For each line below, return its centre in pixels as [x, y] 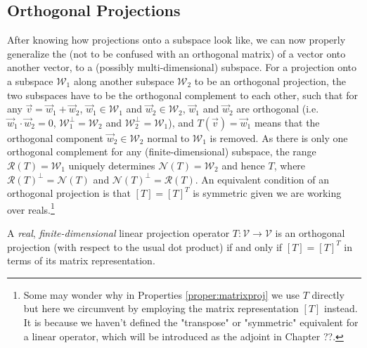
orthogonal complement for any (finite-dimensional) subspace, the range [162, 152]
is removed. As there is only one [279, 137]
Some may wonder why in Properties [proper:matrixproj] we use [162, 294]
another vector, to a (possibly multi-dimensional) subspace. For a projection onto [182, 67]
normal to [168, 137]
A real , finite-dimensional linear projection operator [118, 232]
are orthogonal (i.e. [278, 109]
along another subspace [124, 80]
